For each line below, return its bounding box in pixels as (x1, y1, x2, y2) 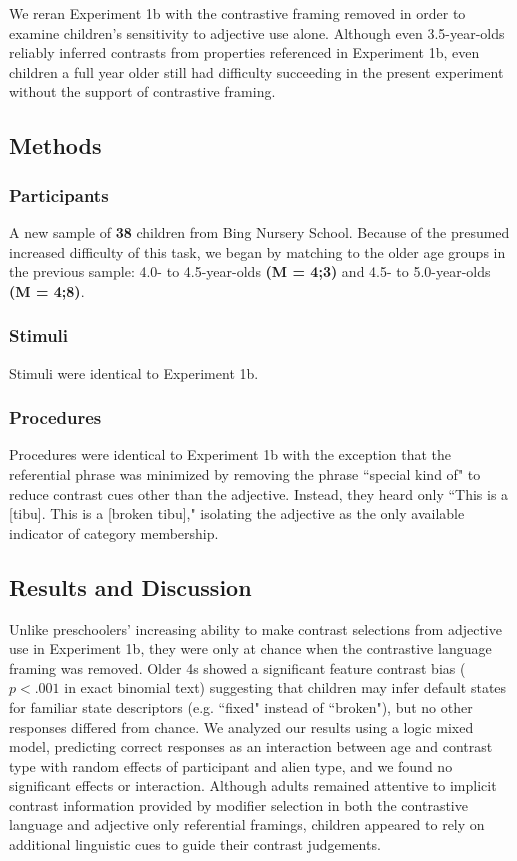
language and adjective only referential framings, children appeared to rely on (9, 814, 485, 835)
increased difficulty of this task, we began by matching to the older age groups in (9, 241, 506, 262)
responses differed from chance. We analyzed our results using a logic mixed (9, 716, 474, 737)
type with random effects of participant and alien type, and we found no (9, 755, 453, 776)
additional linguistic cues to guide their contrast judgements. (9, 834, 381, 855)
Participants (9, 182, 109, 207)
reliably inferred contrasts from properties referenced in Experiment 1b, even (9, 42, 480, 63)
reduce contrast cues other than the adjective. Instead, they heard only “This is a (9, 483, 509, 504)
